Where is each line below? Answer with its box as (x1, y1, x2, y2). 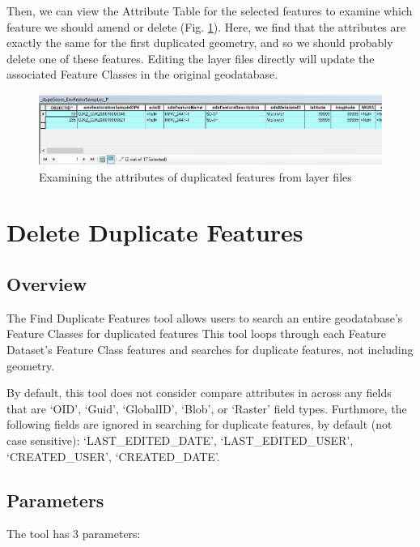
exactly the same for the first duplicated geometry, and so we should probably (6, 34, 393, 51)
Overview (6, 271, 87, 297)
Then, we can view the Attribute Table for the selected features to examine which (6, 2, 413, 19)
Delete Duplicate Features (6, 216, 303, 249)
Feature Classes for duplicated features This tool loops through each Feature (6, 325, 386, 342)
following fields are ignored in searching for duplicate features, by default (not (6, 416, 392, 433)
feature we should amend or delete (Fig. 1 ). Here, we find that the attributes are (6, 18, 406, 35)
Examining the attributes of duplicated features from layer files (39, 168, 352, 185)
